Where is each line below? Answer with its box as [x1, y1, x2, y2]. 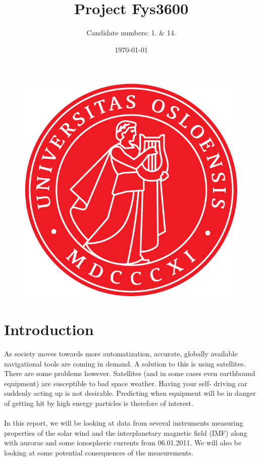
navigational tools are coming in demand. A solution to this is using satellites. [4, 358, 246, 368]
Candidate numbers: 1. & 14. [86, 27, 176, 38]
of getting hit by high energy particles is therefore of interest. [4, 398, 193, 408]
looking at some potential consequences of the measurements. [4, 447, 193, 457]
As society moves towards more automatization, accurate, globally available [4, 348, 238, 359]
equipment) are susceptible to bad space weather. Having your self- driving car [4, 378, 247, 388]
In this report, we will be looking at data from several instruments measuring [4, 418, 243, 428]
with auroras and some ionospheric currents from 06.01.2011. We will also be [4, 437, 242, 448]
